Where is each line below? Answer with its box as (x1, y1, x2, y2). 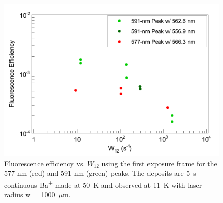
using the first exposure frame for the (101, 158, 217, 168)
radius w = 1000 (4, 189, 55, 200)
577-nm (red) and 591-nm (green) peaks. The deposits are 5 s (4, 168, 196, 178)
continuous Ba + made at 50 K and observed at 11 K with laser (4, 178, 202, 190)
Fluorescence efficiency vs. (4, 158, 85, 168)
